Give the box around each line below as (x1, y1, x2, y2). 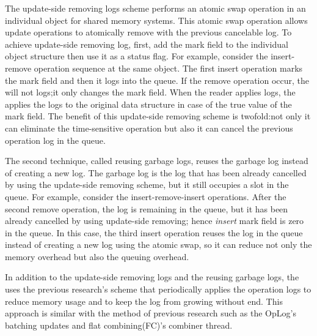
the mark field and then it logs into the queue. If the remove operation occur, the (5, 73, 310, 86)
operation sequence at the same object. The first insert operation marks (34, 61, 303, 74)
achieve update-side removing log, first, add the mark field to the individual (5, 37, 288, 50)
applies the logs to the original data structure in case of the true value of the (5, 97, 292, 110)
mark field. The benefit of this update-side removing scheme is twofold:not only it (5, 110, 311, 122)
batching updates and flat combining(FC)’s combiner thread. (5, 318, 233, 331)
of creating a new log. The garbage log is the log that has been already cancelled (5, 166, 307, 179)
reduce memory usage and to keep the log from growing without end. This (5, 294, 283, 307)
